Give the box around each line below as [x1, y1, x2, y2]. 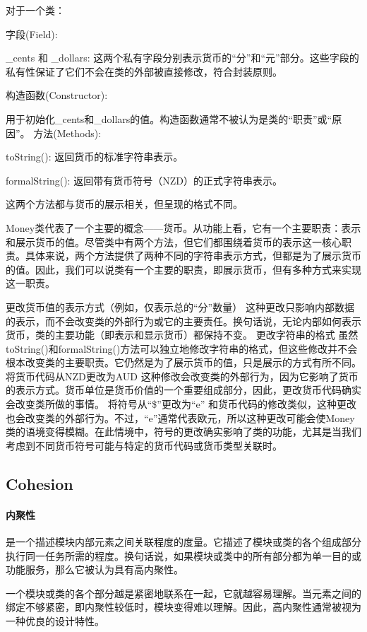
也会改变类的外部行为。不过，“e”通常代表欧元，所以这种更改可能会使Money [6, 410, 355, 425]
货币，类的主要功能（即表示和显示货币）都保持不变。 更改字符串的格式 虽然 [6, 327, 359, 342]
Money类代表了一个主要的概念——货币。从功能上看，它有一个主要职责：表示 [6, 220, 361, 235]
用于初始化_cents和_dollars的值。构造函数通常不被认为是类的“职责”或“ [6, 111, 332, 126]
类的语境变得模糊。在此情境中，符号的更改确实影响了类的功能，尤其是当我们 [6, 424, 361, 439]
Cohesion [6, 472, 73, 494]
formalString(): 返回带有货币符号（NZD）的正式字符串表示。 [6, 172, 282, 187]
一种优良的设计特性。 [6, 613, 104, 628]
